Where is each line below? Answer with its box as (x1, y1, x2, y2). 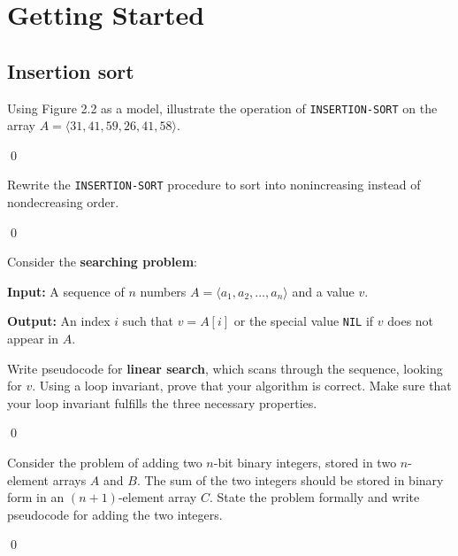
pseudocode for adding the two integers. (7, 505, 223, 523)
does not (387, 312, 434, 330)
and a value (292, 282, 355, 300)
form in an (7, 488, 65, 506)
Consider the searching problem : (7, 252, 197, 271)
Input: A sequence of (7, 282, 125, 300)
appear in (7, 329, 59, 348)
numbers (140, 282, 187, 300)
